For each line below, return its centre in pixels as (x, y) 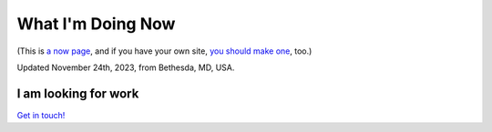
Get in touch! (41, 115)
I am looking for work (78, 93)
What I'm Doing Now (96, 24)
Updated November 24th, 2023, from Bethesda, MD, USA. (126, 67)
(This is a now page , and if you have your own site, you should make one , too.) (164, 51)
